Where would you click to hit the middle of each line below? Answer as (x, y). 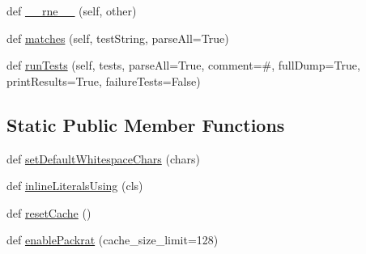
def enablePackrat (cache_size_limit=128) (113, 240)
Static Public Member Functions (146, 124)
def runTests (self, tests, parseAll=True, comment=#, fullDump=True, (183, 65)
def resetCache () (49, 212)
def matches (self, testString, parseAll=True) (118, 38)
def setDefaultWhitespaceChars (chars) (103, 158)
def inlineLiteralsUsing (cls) (75, 186)
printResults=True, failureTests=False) (104, 80)
